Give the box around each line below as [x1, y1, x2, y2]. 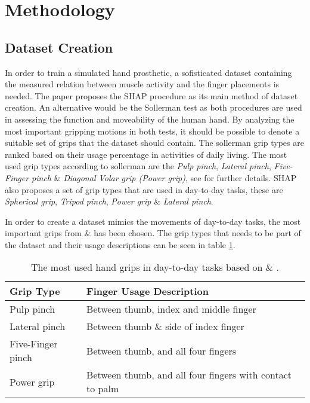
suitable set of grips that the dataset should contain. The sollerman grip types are [5, 136, 304, 149]
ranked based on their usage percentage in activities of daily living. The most [5, 148, 287, 160]
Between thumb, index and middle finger [86, 302, 256, 316]
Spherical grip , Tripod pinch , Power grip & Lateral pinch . [5, 195, 213, 207]
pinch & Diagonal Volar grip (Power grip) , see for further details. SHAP [32, 171, 297, 184]
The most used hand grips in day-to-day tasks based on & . [30, 260, 280, 274]
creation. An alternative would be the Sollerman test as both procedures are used [5, 101, 302, 114]
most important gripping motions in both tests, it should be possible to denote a [5, 124, 300, 137]
